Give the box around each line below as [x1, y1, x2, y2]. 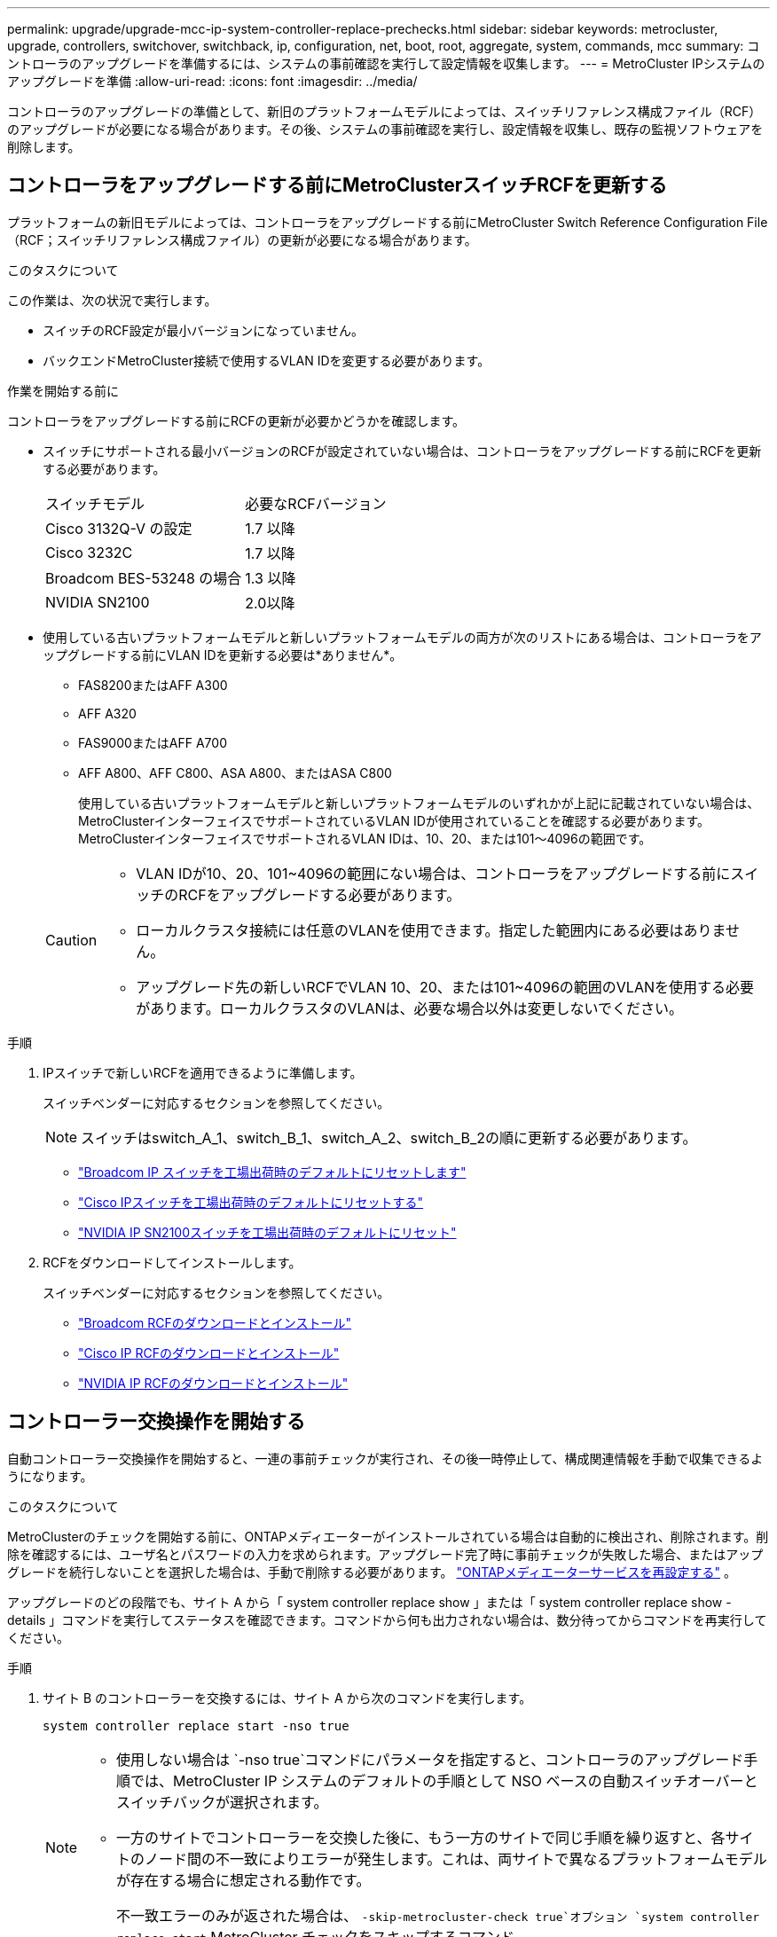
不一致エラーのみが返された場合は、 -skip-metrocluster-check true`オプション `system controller [116, 1906, 760, 1925]
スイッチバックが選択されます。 [116, 1792, 328, 1811]
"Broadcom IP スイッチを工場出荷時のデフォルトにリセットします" [78, 1164, 467, 1180]
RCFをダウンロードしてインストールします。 [43, 1254, 302, 1270]
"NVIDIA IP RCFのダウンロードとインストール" [78, 1375, 349, 1391]
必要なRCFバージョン [245, 494, 387, 513]
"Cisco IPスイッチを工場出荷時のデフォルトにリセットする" [78, 1194, 424, 1210]
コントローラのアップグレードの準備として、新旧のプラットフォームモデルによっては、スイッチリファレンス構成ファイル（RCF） [7, 104, 762, 119]
